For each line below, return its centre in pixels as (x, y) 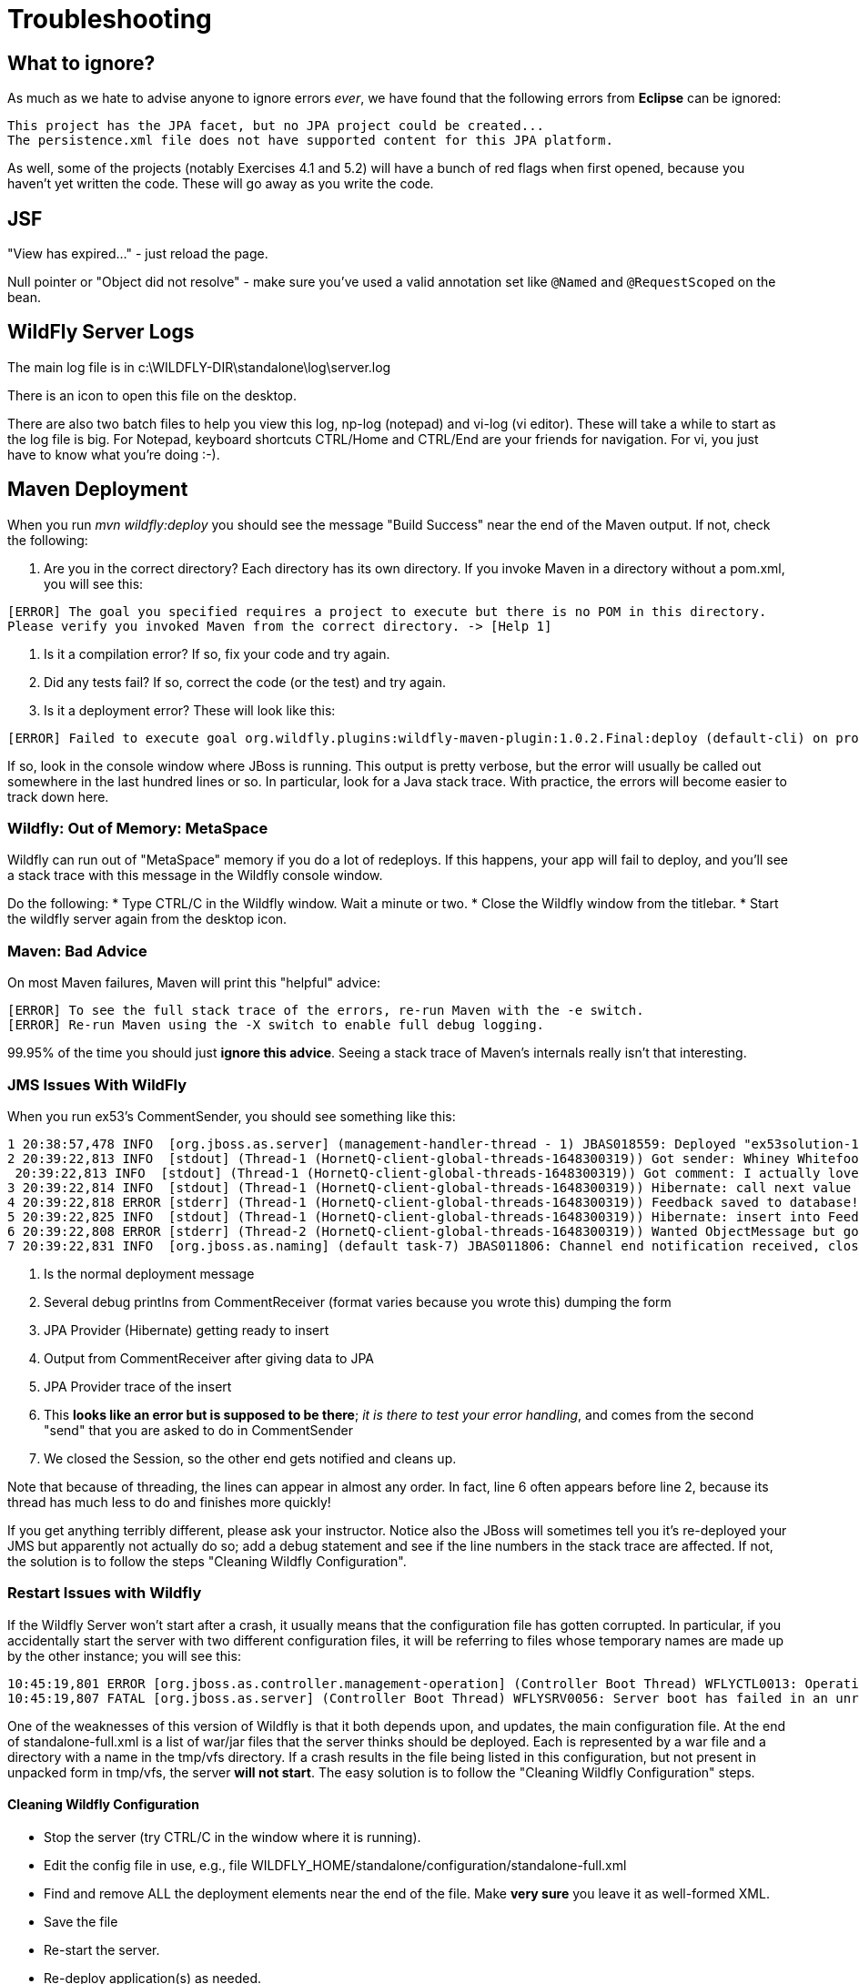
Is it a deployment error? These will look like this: (190, 710)
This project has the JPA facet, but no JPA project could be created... (276, 126)
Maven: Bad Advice (77, 951)
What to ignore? (81, 63)
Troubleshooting (110, 19)
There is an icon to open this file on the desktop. (152, 395)
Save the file (81, 1921)
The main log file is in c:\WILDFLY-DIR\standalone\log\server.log (199, 367)
